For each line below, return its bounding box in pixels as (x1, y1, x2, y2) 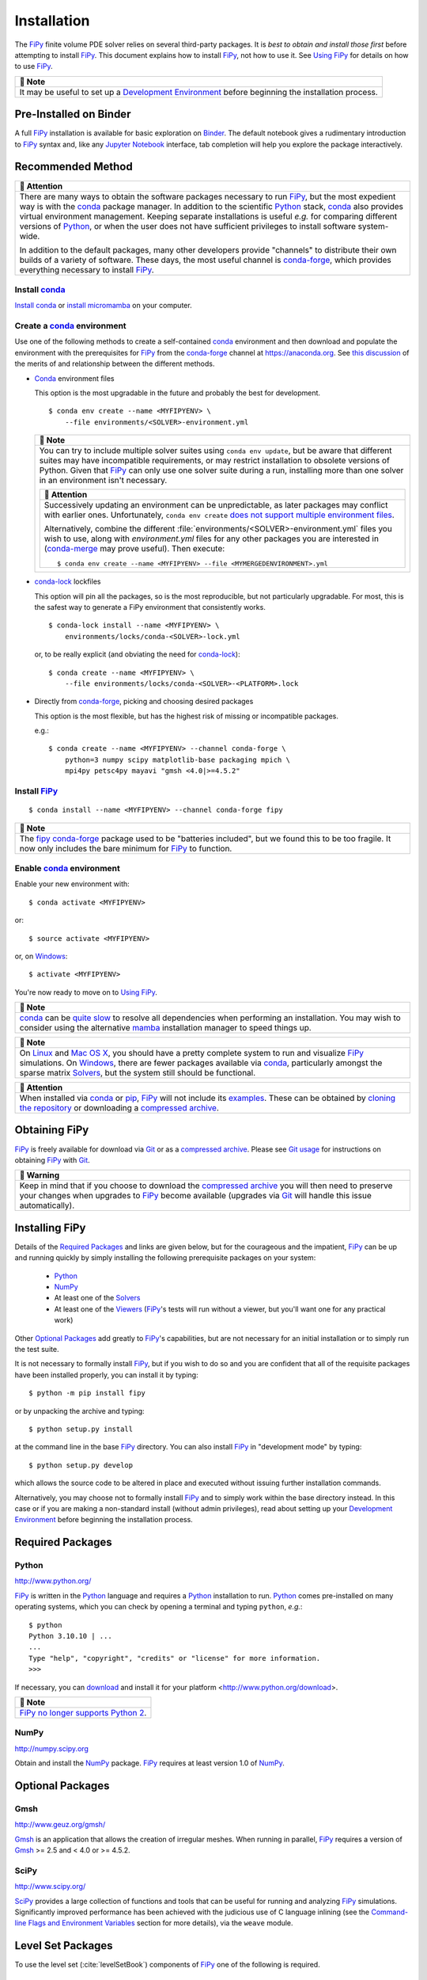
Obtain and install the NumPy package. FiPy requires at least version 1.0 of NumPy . (14, 1758, 285, 1768)
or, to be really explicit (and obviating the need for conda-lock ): (34, 649, 240, 659)
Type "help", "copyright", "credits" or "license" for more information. (28, 1654, 321, 1662)
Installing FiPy (14, 1220, 86, 1235)
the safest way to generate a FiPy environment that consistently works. (34, 602, 266, 611)
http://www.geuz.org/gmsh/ (14, 1820, 106, 1830)
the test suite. (14, 1345, 59, 1354)
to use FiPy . (14, 62, 53, 71)
